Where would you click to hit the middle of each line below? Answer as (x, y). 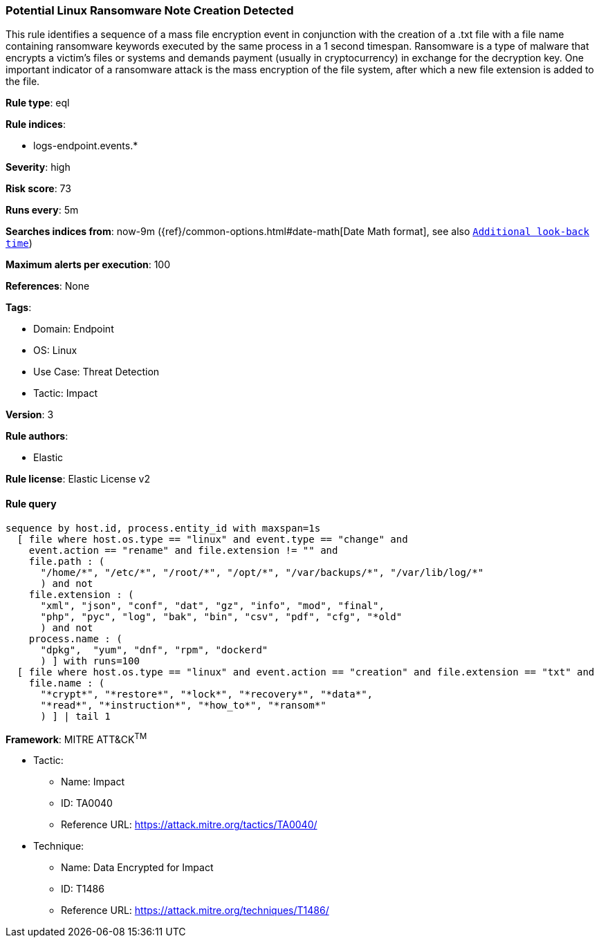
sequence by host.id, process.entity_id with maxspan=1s (163, 528)
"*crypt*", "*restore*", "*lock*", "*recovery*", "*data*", (207, 694)
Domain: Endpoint (74, 329)
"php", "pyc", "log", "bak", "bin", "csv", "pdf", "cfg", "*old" (221, 616)
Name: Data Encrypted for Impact (137, 868)
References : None (48, 286)
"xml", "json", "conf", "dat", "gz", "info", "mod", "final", (212, 605)
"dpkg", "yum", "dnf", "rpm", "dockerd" (154, 650)
